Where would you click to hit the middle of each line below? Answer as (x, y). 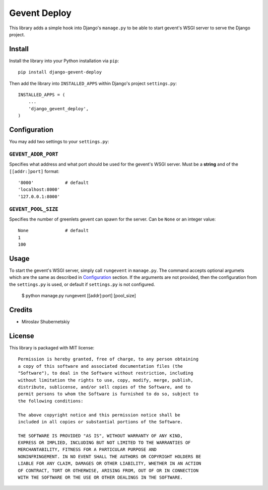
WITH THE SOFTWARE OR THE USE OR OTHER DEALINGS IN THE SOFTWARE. (100, 478)
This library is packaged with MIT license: (52, 348)
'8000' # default (53, 183)
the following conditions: (51, 401)
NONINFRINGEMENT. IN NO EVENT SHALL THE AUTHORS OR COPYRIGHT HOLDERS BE (110, 456)
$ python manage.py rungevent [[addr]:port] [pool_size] (79, 296)
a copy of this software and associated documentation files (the (100, 366)
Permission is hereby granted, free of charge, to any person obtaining (108, 359)
